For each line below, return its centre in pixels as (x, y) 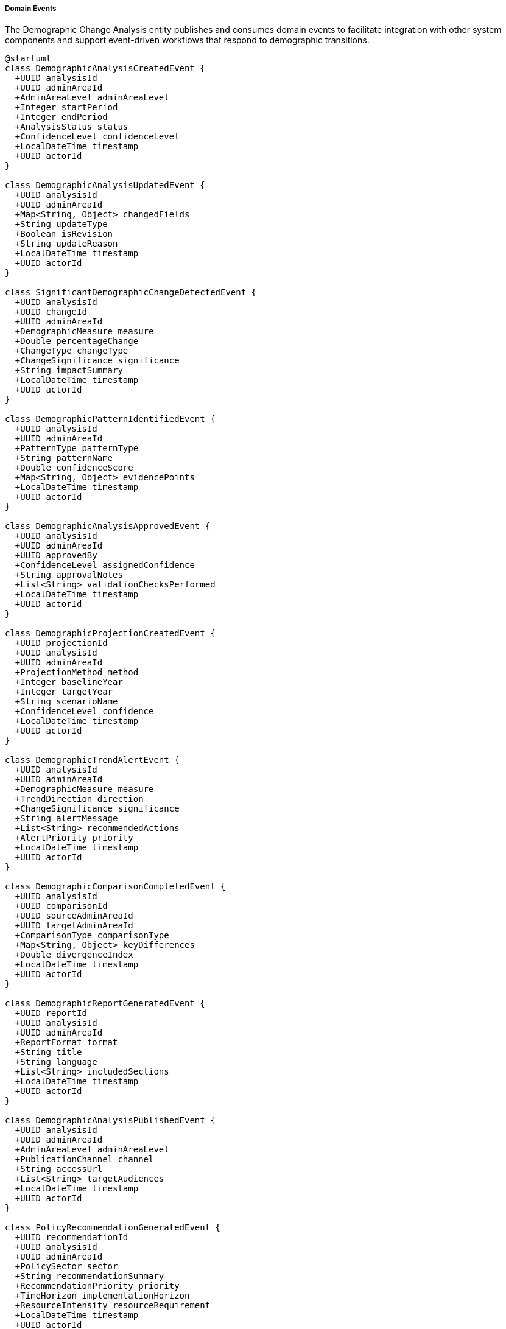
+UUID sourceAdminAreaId (74, 916)
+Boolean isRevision (64, 234)
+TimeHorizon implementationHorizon (102, 1296)
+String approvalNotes (69, 575)
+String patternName (64, 458)
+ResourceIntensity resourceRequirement (113, 1306)
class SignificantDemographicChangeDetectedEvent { (131, 293)
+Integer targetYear (64, 692)
